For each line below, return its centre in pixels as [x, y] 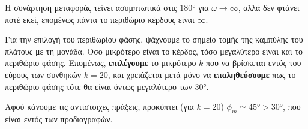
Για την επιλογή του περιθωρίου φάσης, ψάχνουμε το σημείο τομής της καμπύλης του [154, 39]
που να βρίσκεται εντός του [254, 63]
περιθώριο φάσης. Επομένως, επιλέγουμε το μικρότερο [101, 63]
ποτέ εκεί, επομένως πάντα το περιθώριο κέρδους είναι [100, 19]
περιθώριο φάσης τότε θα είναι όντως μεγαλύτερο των [98, 86]
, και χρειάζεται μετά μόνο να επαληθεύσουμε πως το [202, 74]
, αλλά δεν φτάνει [269, 7]
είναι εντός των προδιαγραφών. [59, 118]
